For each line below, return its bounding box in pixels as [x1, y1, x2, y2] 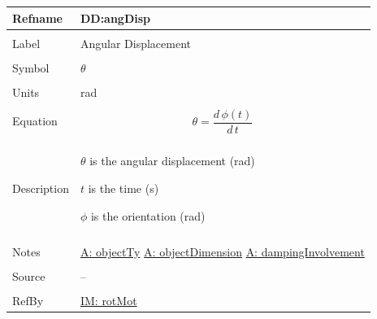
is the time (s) [88, 180, 159, 197]
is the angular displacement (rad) [89, 152, 255, 169]
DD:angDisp [80, 9, 151, 26]
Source [12, 267, 45, 284]
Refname [12, 9, 63, 26]
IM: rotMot [80, 291, 137, 308]
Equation [12, 112, 58, 129]
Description [12, 180, 69, 197]
